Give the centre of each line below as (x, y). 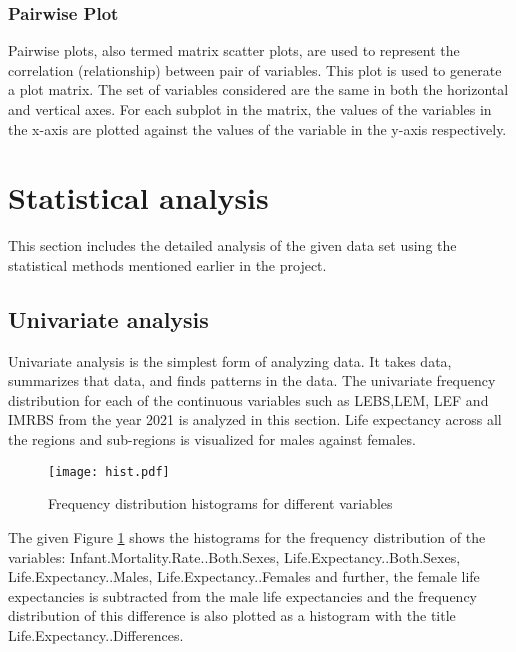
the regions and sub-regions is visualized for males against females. (212, 439)
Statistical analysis (138, 197)
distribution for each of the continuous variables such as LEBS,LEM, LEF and (248, 399)
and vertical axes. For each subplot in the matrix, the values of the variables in (250, 109)
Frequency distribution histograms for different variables (220, 503)
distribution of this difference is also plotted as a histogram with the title (232, 615)
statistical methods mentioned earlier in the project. (167, 264)
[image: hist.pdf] (109, 471)
